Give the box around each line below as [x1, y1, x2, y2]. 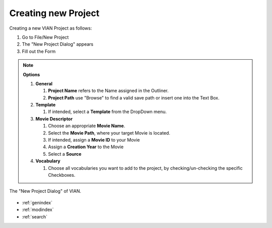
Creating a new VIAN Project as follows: [9, 25, 92, 31]
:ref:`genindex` [22, 199, 53, 205]
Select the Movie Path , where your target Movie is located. [48, 130, 171, 136]
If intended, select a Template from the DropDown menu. [48, 108, 167, 115]
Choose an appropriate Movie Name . [48, 123, 125, 129]
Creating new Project [9, 8, 100, 19]
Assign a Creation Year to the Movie [48, 144, 124, 150]
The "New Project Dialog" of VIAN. [9, 188, 82, 194]
